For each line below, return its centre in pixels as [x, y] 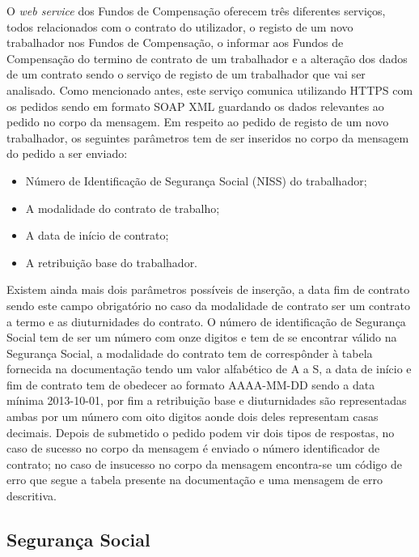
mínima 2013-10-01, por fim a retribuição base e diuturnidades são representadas [207, 400]
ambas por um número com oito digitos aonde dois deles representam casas [193, 417]
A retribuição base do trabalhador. [112, 262]
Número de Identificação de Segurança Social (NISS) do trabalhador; [196, 180]
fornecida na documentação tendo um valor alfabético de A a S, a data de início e [209, 369]
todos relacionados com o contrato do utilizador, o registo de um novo [180, 26]
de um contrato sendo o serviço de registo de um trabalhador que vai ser [186, 74]
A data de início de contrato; [97, 235]
